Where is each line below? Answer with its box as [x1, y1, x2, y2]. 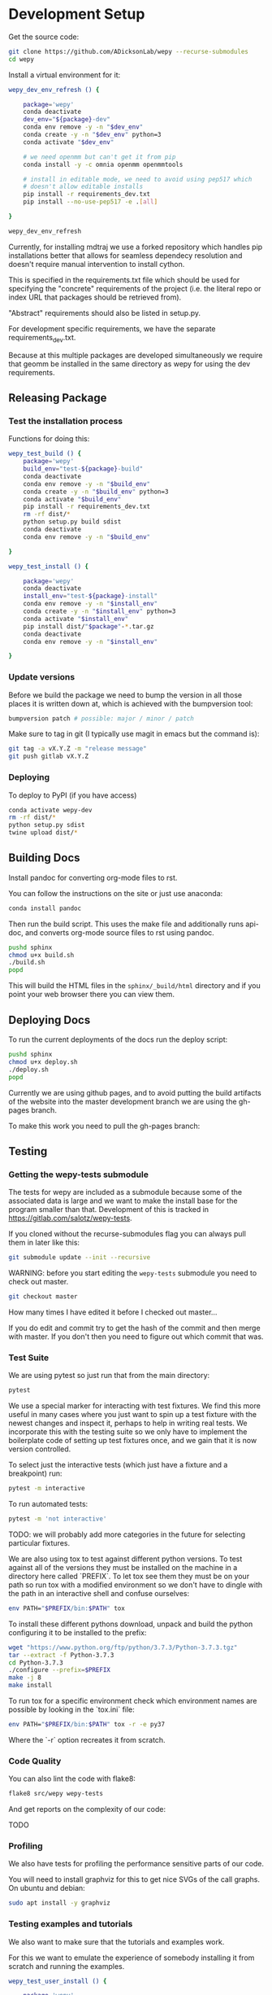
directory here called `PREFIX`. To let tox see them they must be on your [8, 1571, 250, 1581]
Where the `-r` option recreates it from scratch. [8, 1735, 166, 1744]
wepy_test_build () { [8, 449, 82, 458]
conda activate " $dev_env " [23, 138, 114, 147]
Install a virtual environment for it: [8, 70, 121, 80]
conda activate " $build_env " [23, 495, 122, 503]
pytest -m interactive [8, 1485, 85, 1493]
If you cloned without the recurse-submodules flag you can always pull [8, 1229, 246, 1239]
